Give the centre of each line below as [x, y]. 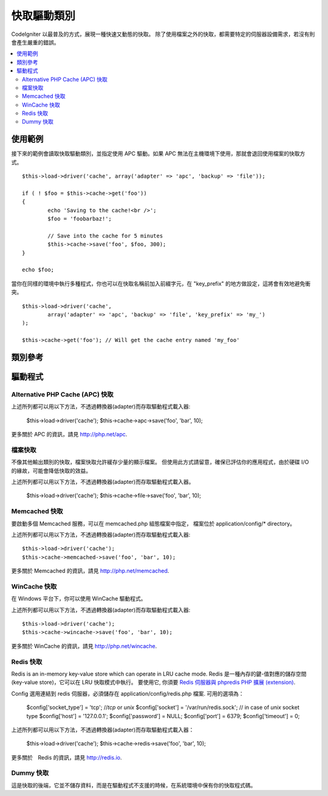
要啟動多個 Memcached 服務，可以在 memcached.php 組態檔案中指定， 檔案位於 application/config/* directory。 [153, 523]
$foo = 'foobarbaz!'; [80, 219]
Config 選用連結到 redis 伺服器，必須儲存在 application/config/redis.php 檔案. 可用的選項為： [128, 693]
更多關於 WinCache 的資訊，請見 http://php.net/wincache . [84, 646]
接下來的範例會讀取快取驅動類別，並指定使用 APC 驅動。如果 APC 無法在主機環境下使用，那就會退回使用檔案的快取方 [158, 154]
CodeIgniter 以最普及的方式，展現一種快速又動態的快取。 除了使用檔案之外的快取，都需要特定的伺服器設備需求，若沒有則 [163, 34]
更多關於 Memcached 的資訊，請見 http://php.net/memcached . [90, 571]
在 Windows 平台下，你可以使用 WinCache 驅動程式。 [79, 599]
